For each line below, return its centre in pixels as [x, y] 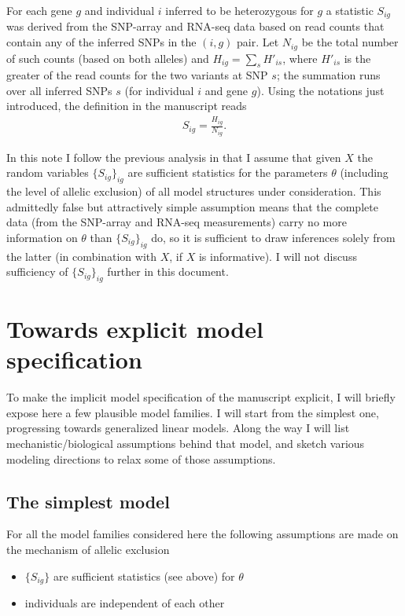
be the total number [350, 42]
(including [364, 172]
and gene [226, 90]
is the [357, 58]
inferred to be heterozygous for [239, 10]
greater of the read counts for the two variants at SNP [137, 75]
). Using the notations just [320, 90]
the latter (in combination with [82, 256]
